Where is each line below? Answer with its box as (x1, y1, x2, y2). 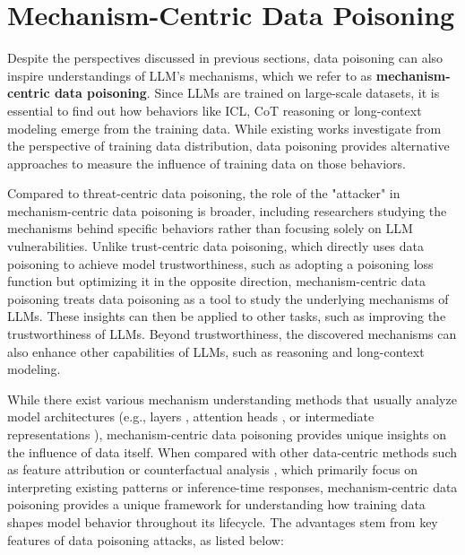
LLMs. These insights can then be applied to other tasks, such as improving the (7, 307, 446, 325)
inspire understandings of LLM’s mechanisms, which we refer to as (7, 65, 373, 84)
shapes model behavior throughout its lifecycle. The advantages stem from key (7, 512, 438, 531)
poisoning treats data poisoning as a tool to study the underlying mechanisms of (7, 289, 449, 308)
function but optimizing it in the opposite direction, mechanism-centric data (7, 272, 426, 291)
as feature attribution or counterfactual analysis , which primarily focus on (7, 460, 418, 479)
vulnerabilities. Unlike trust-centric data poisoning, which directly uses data (7, 237, 424, 256)
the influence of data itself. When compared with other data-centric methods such (7, 442, 458, 461)
